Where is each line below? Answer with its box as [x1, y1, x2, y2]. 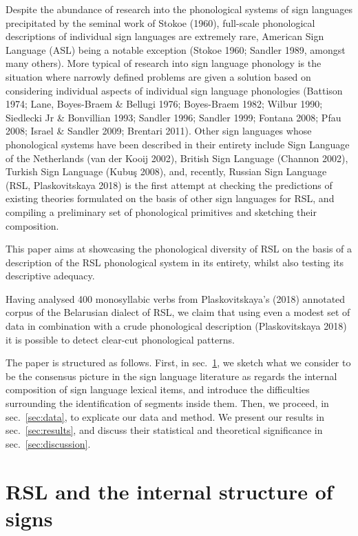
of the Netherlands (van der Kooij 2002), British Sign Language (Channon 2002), [6, 150, 348, 165]
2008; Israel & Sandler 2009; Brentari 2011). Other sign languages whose [6, 123, 312, 138]
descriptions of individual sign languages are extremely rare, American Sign [6, 29, 324, 43]
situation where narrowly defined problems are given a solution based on [6, 69, 311, 83]
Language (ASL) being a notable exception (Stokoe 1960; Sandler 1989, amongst [6, 42, 346, 57]
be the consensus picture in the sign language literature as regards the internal [6, 368, 337, 383]
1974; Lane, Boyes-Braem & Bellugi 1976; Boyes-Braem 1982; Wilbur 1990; [6, 97, 323, 111]
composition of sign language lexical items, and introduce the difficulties [6, 382, 310, 397]
